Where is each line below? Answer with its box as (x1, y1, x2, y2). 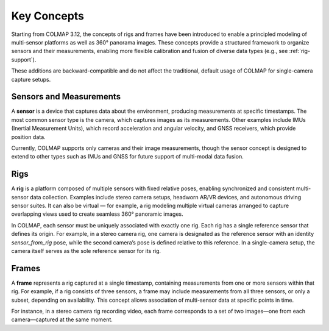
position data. (11, 133, 46, 140)
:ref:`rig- (289, 48, 311, 55)
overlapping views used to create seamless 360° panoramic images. (11, 210, 183, 218)
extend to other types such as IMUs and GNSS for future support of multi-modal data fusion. (11, 153, 244, 160)
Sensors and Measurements (11, 91, 121, 102)
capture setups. (11, 76, 51, 83)
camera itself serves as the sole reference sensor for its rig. (11, 247, 161, 254)
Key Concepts (11, 9, 85, 23)
